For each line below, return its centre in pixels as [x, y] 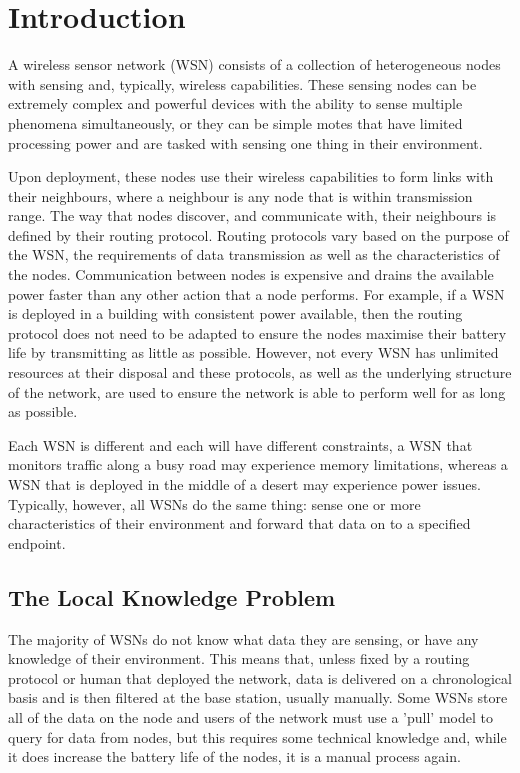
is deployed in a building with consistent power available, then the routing [235, 313]
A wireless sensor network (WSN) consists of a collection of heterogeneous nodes [254, 64]
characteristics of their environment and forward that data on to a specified [239, 523]
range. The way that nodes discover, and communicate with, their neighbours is [252, 215]
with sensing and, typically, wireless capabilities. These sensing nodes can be [242, 83]
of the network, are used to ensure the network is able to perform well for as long [257, 391]
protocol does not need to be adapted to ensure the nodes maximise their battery [257, 332]
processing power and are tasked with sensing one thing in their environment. [245, 142]
